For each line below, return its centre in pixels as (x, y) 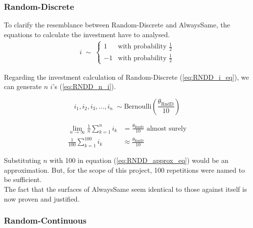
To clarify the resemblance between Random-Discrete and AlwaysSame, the (117, 25)
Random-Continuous (45, 220)
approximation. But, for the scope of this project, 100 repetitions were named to (125, 170)
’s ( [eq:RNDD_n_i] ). (84, 86)
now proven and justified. (42, 198)
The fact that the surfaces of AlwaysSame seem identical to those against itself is (126, 189)
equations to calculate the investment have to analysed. (87, 34)
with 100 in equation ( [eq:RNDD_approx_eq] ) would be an (139, 160)
